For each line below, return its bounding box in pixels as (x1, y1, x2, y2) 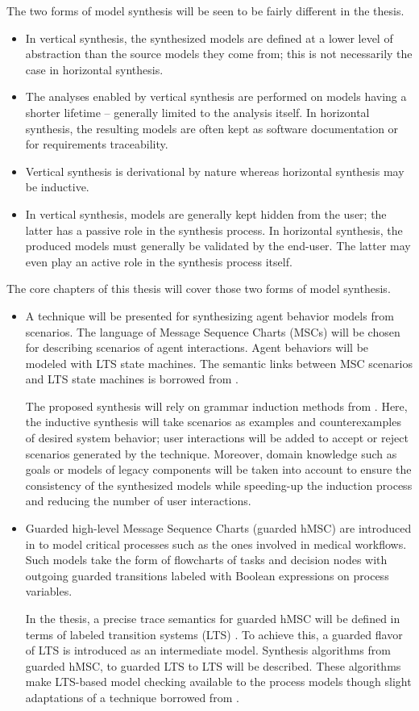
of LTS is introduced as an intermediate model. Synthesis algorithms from (25, 642, 391, 659)
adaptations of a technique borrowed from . (25, 688, 239, 705)
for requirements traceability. (25, 136, 168, 153)
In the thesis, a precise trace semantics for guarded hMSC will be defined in (25, 610, 400, 626)
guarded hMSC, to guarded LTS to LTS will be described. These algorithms (25, 657, 401, 674)
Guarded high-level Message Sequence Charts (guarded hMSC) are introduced (25, 520, 412, 537)
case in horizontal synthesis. (25, 61, 164, 77)
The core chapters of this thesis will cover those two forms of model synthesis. (6, 280, 391, 297)
